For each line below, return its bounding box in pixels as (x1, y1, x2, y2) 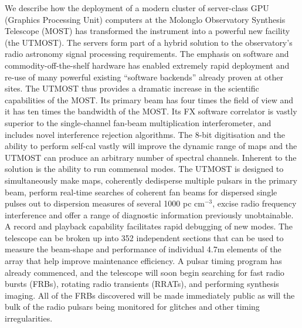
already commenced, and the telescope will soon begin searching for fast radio (5, 266, 284, 278)
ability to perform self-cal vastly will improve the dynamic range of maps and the (5, 140, 297, 152)
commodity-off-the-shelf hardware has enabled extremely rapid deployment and (5, 59, 290, 71)
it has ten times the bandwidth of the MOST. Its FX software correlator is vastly (5, 105, 297, 117)
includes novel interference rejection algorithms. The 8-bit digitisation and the (5, 128, 285, 140)
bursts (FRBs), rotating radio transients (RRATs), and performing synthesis (5, 278, 279, 290)
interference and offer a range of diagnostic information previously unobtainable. (5, 208, 294, 221)
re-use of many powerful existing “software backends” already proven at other (5, 70, 283, 83)
